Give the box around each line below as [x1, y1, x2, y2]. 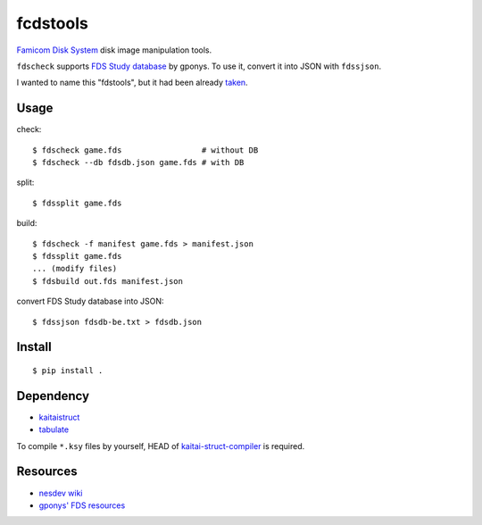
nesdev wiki [38, 487, 84, 498]
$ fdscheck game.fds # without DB [32, 145, 259, 155]
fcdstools [16, 13, 88, 33]
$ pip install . [32, 365, 104, 375]
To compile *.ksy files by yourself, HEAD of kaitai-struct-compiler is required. [16, 440, 305, 451]
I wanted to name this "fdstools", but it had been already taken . [16, 77, 249, 88]
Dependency [16, 388, 89, 404]
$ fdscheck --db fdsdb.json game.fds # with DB [32, 157, 245, 168]
